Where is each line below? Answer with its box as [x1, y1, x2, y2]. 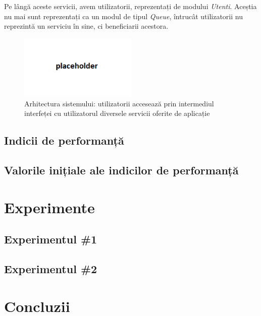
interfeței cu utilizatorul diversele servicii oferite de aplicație [24, 108, 210, 118]
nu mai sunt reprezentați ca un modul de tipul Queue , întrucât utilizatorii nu [4, 11, 243, 21]
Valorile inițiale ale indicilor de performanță [4, 162, 239, 178]
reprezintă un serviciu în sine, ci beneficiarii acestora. [4, 21, 169, 31]
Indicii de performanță [4, 133, 124, 148]
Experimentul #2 [4, 261, 97, 276]
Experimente [4, 197, 95, 217]
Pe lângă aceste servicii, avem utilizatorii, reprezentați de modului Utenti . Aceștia [4, 1, 257, 11]
